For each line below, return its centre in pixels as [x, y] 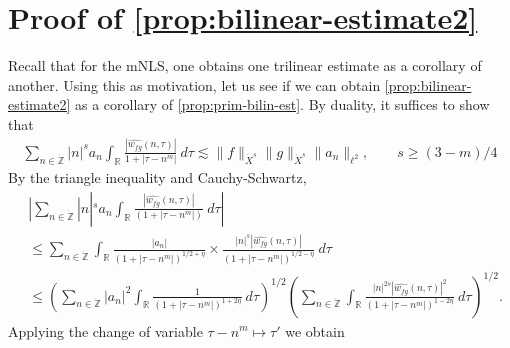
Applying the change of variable [105, 330]
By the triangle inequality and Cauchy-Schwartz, [157, 177]
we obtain [315, 330]
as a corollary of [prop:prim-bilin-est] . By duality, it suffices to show [282, 104]
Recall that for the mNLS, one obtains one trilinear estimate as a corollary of [245, 65]
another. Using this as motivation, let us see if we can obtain [194, 84]
